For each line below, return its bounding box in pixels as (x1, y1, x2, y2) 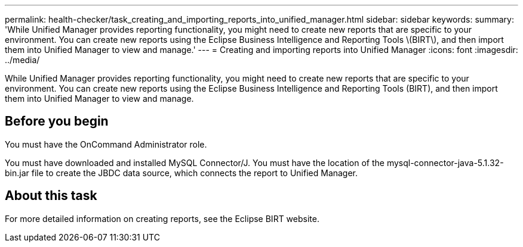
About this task (5, 188, 97, 204)
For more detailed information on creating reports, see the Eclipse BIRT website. (5, 213, 319, 224)
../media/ (5, 55, 40, 65)
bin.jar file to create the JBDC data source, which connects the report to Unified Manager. (5, 167, 358, 178)
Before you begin (5, 114, 109, 129)
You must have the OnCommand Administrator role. (5, 139, 207, 149)
